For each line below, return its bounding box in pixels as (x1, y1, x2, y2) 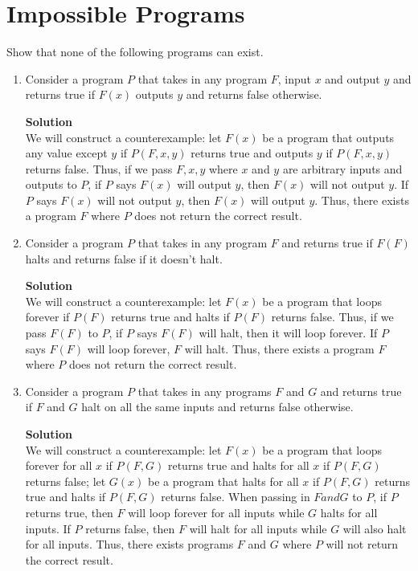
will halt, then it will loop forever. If (199, 324, 378, 341)
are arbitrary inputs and (282, 160, 403, 177)
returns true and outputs (191, 145, 313, 161)
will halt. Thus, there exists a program (184, 340, 375, 357)
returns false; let (25, 472, 106, 489)
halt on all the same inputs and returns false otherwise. (81, 398, 354, 415)
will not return (326, 536, 399, 553)
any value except (25, 145, 108, 161)
